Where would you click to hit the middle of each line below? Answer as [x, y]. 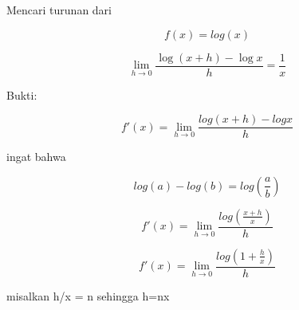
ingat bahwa [36, 157]
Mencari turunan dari [59, 10]
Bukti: [22, 94]
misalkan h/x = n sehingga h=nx [88, 295]
